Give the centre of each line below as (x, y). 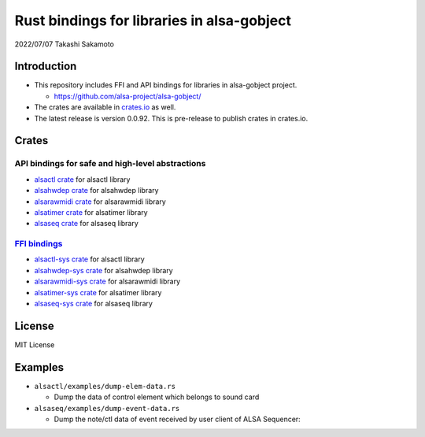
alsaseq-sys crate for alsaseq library (94, 304)
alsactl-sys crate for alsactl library (89, 259)
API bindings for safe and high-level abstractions (110, 164)
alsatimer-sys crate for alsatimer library (98, 292)
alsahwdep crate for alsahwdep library (96, 191)
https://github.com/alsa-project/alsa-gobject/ (128, 96)
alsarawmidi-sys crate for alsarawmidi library (107, 281)
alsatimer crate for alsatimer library (91, 212)
